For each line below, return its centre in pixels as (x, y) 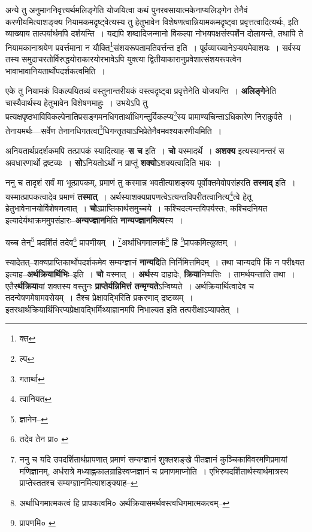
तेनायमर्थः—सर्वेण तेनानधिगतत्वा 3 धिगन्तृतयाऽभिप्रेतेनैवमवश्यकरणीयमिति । (114, 129)
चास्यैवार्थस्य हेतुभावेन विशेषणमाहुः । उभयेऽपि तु (77, 102)
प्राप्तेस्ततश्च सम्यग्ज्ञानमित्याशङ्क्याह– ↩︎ (79, 483)
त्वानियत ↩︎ (36, 399)
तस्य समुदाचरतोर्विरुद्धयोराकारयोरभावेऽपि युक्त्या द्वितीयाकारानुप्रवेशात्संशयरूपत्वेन (123, 59)
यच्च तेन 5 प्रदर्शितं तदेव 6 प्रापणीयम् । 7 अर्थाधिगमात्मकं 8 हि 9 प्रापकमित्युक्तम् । (121, 241)
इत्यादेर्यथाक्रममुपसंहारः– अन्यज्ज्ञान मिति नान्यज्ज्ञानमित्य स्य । (94, 220)
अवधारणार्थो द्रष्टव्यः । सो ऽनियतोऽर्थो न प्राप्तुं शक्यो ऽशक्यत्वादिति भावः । (113, 162)
